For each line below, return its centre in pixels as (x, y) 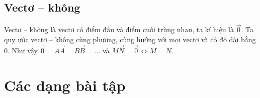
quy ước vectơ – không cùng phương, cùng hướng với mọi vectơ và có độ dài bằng (130, 39)
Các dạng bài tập (65, 85)
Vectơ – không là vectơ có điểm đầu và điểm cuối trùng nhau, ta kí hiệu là (119, 29)
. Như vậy (23, 50)
